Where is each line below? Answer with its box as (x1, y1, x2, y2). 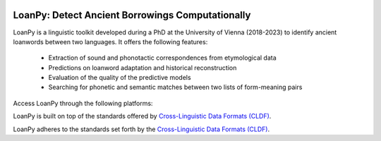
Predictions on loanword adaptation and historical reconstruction (48, 63, 237, 72)
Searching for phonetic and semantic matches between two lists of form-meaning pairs (48, 83, 303, 91)
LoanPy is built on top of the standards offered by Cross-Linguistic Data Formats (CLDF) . (13, 112, 272, 121)
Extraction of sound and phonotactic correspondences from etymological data (48, 53, 277, 62)
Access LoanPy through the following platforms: (13, 99, 153, 107)
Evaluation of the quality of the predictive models (48, 74, 191, 82)
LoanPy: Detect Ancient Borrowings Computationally (13, 9, 251, 21)
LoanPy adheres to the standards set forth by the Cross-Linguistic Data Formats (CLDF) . (13, 125, 270, 133)
